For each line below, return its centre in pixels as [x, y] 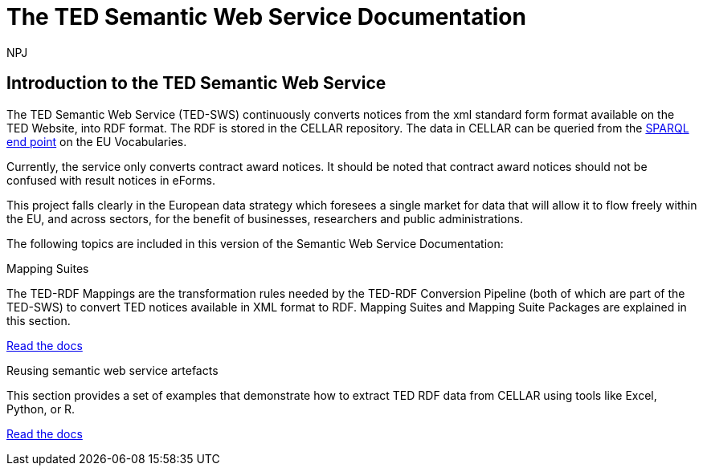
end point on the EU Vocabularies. [97, 141]
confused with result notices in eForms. [111, 180]
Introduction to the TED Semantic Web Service [196, 83]
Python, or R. [41, 409]
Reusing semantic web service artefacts [112, 370]
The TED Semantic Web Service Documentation [266, 17]
